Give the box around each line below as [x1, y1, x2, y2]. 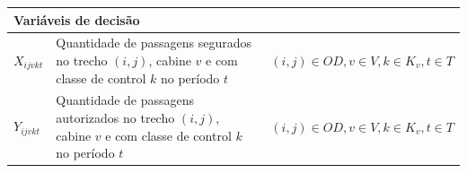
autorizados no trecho [56, 108, 175, 126]
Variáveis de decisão [13, 10, 140, 29]
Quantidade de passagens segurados [56, 33, 252, 52]
